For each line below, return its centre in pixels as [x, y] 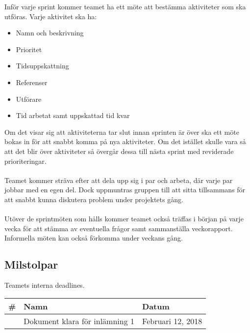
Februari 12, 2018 [172, 321]
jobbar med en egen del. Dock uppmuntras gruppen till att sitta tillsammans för [125, 190]
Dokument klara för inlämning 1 [79, 321]
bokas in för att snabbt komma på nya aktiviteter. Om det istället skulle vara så [125, 141]
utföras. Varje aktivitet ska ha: [51, 16]
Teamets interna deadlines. [45, 285]
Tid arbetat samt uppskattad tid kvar [73, 115]
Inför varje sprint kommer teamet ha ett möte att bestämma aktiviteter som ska [125, 6]
